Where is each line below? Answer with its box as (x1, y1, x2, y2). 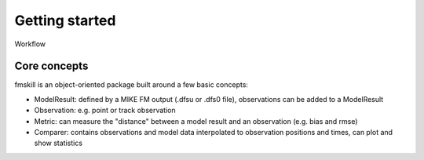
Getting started (14, 12, 116, 29)
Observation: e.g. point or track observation (34, 106, 176, 115)
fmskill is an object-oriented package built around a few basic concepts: (14, 80, 249, 89)
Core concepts (14, 60, 89, 73)
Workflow (14, 39, 46, 49)
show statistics (34, 138, 82, 148)
